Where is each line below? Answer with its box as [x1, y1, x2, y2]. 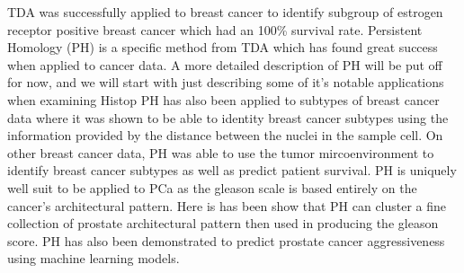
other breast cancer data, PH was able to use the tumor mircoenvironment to [7, 143, 434, 162]
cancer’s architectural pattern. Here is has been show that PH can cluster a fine [7, 196, 447, 215]
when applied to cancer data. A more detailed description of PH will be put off [7, 55, 442, 74]
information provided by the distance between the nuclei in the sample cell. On [7, 126, 443, 145]
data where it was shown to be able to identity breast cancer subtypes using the [7, 108, 449, 127]
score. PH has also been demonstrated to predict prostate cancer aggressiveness [7, 231, 445, 250]
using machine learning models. [7, 249, 180, 268]
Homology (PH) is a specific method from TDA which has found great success [7, 38, 438, 57]
